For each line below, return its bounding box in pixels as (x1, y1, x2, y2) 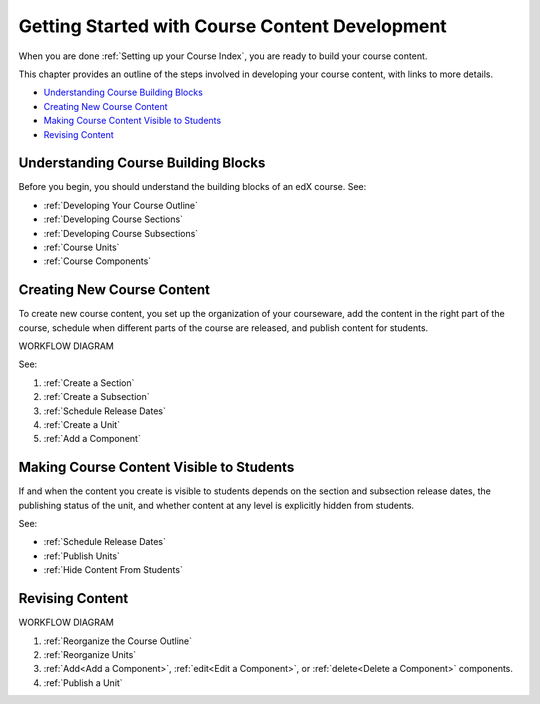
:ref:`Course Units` (43, 241, 120, 253)
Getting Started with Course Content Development (18, 15, 447, 37)
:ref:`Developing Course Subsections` (43, 227, 199, 239)
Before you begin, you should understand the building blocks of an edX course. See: (18, 181, 367, 193)
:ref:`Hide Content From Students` (43, 564, 184, 576)
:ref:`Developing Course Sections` (43, 213, 184, 225)
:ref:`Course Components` (43, 255, 152, 267)
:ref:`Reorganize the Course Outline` (43, 635, 193, 647)
